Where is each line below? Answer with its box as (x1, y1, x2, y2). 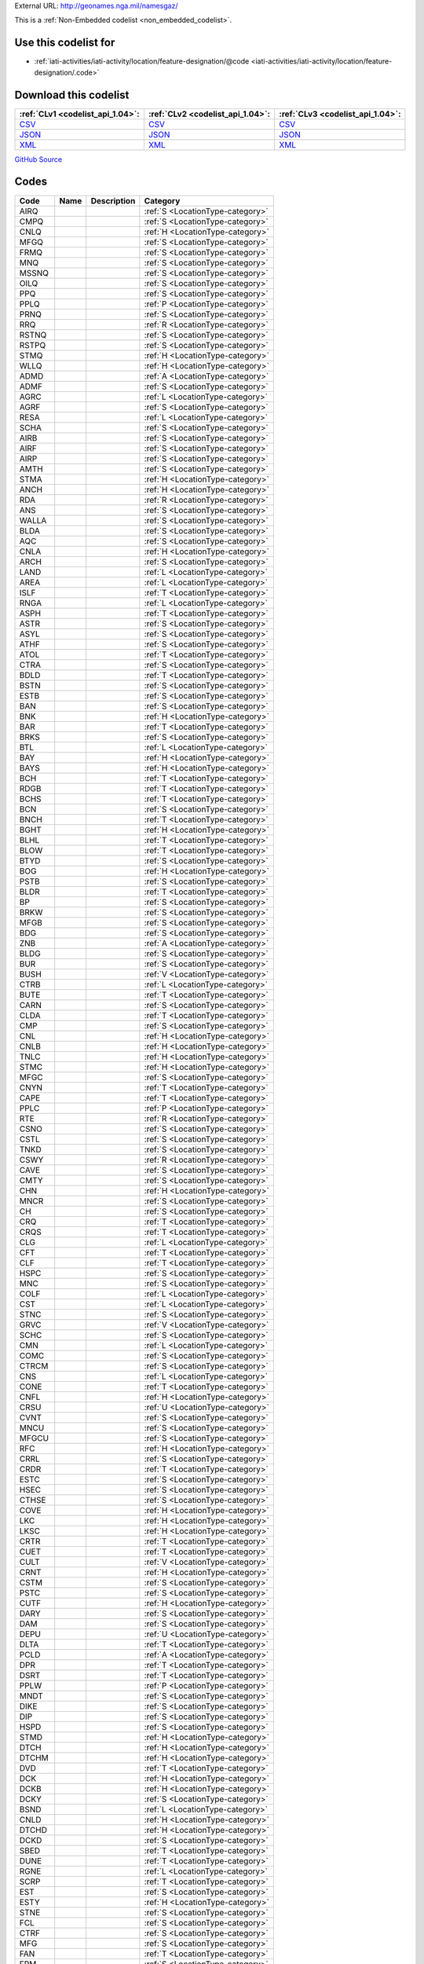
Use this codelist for (14, 36, 115, 49)
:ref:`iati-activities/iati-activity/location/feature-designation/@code (34, 57, 250, 66)
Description (90, 195, 136, 206)
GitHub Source (14, 154, 63, 164)
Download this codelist (14, 88, 130, 101)
